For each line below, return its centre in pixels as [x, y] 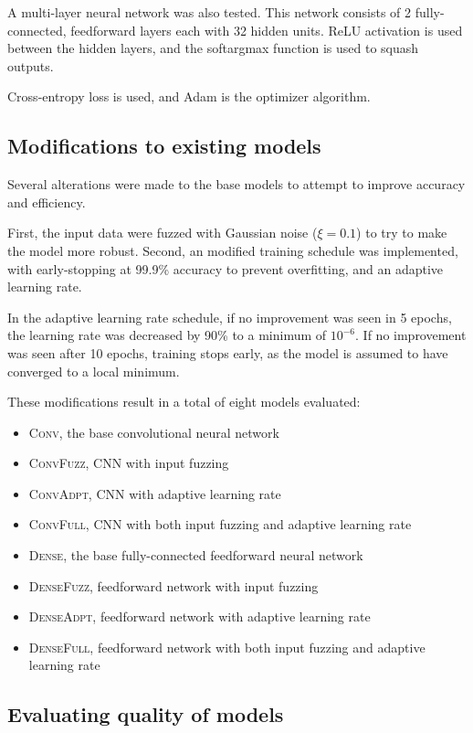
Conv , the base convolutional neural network [154, 432]
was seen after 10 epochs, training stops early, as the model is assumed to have [228, 352]
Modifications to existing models [164, 146]
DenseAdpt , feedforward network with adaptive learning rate [200, 616]
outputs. [31, 65]
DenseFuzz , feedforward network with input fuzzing [173, 585]
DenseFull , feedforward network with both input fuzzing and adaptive [227, 647]
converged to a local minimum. [94, 371]
